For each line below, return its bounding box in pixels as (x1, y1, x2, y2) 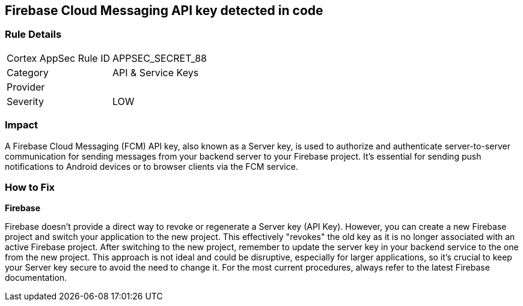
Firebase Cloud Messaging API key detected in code (5, 3, 323, 18)
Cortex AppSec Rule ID (7, 52, 111, 64)
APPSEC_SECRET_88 (112, 52, 207, 64)
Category (7, 66, 49, 79)
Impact (5, 119, 38, 131)
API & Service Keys (112, 66, 199, 79)
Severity (7, 95, 44, 107)
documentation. (5, 272, 67, 283)
